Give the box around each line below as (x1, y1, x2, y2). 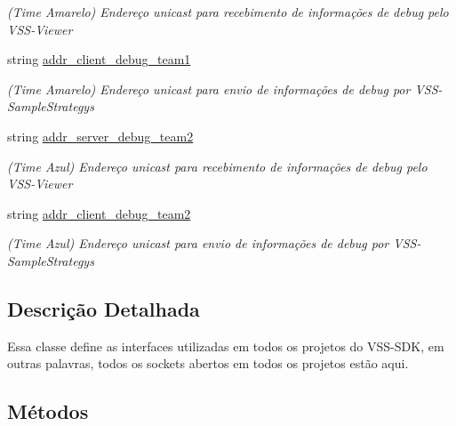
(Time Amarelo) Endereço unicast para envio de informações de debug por (7, 79, 411, 98)
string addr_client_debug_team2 (7, 204, 191, 222)
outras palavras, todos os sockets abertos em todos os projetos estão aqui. (7, 354, 409, 373)
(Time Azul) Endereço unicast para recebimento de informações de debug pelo (7, 157, 428, 175)
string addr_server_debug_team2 (7, 126, 194, 145)
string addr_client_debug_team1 (7, 50, 191, 68)
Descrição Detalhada (7, 294, 200, 322)
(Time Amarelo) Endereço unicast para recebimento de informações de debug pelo (7, 3, 449, 20)
